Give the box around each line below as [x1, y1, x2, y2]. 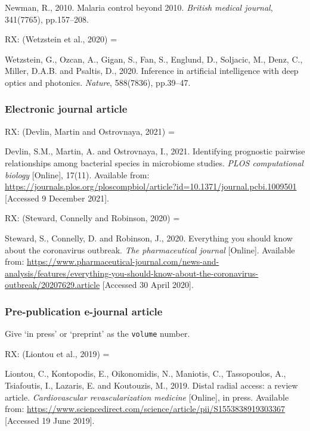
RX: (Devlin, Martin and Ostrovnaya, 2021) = [5, 125, 175, 137]
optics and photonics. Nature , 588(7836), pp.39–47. [5, 76, 191, 88]
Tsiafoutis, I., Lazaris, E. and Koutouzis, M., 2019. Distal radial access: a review [5, 379, 298, 391]
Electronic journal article [5, 101, 128, 116]
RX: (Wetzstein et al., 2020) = [5, 33, 117, 45]
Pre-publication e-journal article [5, 303, 163, 318]
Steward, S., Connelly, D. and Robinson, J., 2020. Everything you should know [5, 231, 293, 244]
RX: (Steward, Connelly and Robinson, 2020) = [5, 212, 180, 224]
